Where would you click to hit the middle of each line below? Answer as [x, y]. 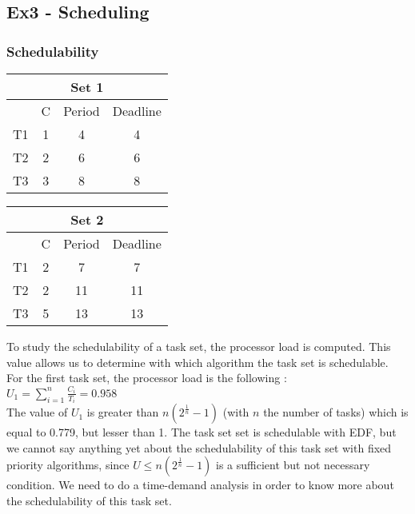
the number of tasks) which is [336, 412]
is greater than [123, 412]
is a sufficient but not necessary [293, 465]
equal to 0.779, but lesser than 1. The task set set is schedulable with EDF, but [202, 432]
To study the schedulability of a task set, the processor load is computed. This [199, 346]
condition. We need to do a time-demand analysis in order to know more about [200, 485]
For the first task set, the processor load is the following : [147, 378]
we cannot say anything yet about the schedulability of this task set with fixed [199, 447]
